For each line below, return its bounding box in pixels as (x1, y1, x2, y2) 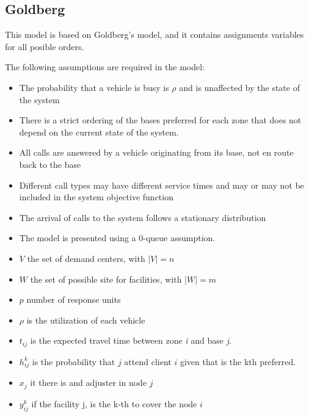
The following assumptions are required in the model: (5, 60, 205, 73)
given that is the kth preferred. (180, 355, 296, 368)
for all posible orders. (5, 40, 84, 53)
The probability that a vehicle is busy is (19, 81, 169, 93)
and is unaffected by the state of (179, 81, 300, 93)
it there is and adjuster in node (30, 376, 147, 389)
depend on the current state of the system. (19, 125, 179, 138)
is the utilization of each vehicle (26, 313, 145, 326)
